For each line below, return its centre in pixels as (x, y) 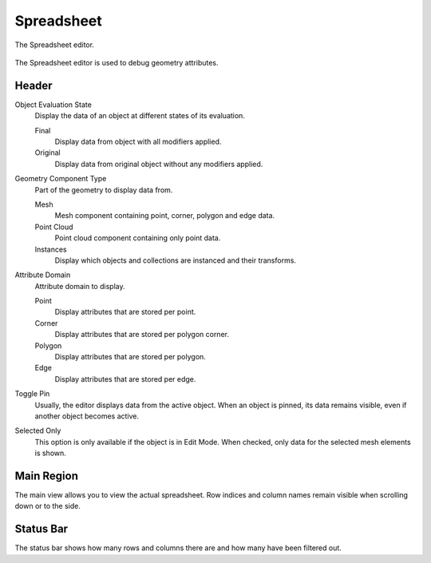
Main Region (47, 476)
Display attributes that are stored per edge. (125, 379)
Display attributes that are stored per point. (125, 312)
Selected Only (38, 430)
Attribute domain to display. (80, 286)
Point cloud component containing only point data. (138, 238)
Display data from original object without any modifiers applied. (159, 164)
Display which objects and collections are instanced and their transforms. (176, 260)
